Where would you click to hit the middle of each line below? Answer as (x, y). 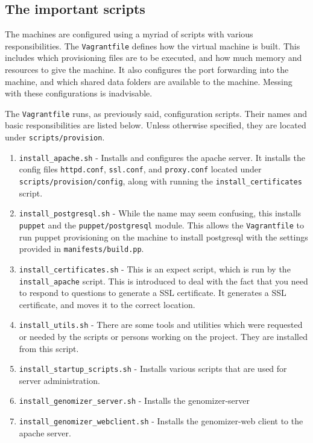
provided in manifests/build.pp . (81, 249)
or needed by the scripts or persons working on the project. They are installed (163, 337)
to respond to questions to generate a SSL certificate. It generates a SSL (153, 293)
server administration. (59, 380)
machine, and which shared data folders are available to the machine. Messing (149, 81)
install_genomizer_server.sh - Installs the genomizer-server (134, 401)
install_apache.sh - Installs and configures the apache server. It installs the (162, 157)
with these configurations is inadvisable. (79, 93)
